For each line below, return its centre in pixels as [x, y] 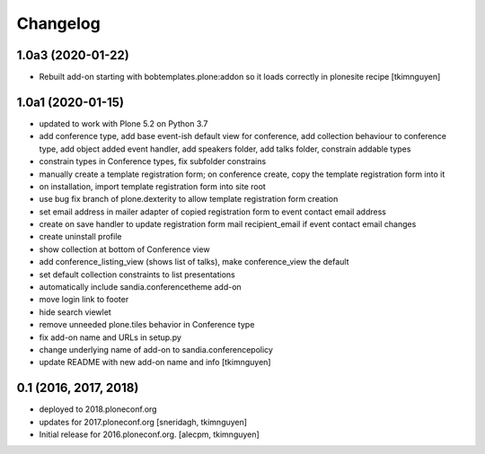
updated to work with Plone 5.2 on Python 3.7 [123, 123]
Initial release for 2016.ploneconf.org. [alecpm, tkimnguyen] [149, 434]
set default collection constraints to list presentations [137, 275]
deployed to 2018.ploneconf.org [98, 409]
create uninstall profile [80, 237]
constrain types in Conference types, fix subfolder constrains [153, 162]
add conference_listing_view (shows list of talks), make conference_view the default [194, 262]
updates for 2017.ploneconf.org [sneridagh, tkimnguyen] [143, 422]
